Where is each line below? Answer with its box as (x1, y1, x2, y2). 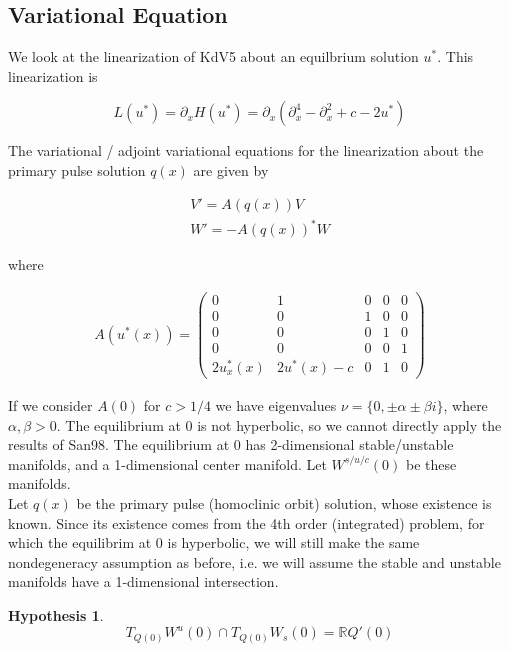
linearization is (8, 65, 98, 86)
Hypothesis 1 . (8, 605, 104, 626)
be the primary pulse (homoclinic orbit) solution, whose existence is (76, 493, 492, 514)
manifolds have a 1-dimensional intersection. (8, 571, 279, 592)
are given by (193, 159, 269, 180)
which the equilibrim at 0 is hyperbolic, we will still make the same (8, 532, 420, 553)
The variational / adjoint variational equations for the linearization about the (8, 140, 484, 161)
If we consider (8, 395, 93, 416)
